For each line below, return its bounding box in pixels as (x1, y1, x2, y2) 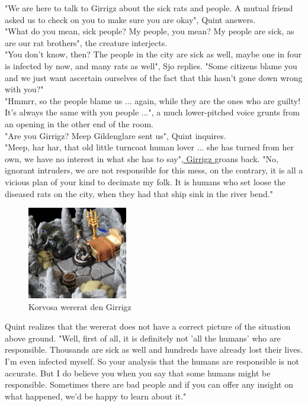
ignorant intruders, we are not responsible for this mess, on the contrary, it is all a (5, 164, 303, 176)
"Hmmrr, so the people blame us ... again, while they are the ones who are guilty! (5, 94, 301, 107)
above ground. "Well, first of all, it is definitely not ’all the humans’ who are (5, 331, 281, 344)
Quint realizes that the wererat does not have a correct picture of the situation (5, 320, 291, 333)
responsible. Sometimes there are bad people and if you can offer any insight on (5, 378, 293, 391)
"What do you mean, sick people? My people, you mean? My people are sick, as (5, 25, 294, 37)
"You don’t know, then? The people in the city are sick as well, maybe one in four (5, 48, 302, 60)
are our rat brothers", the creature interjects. (5, 36, 168, 49)
